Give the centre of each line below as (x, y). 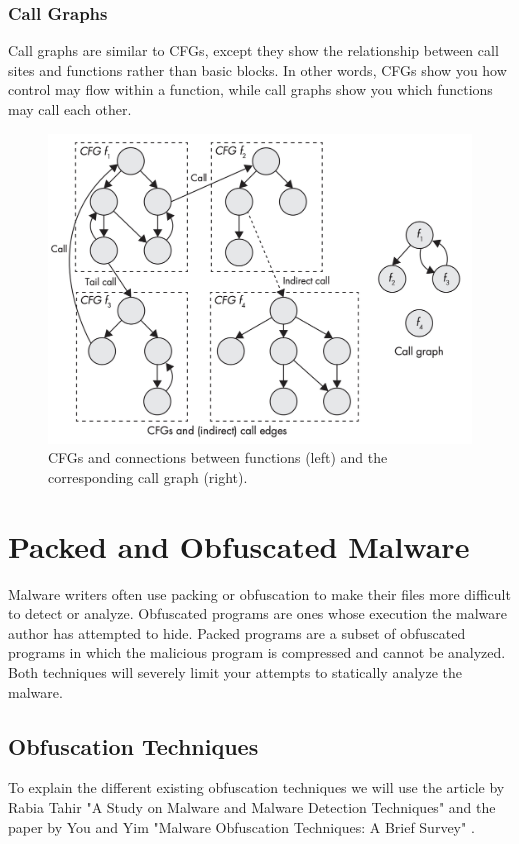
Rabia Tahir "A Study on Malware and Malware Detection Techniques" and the (252, 806)
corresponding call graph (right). (148, 476)
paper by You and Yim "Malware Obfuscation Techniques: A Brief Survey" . (241, 826)
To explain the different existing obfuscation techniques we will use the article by (256, 787)
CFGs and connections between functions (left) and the (218, 457)
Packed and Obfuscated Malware (239, 545)
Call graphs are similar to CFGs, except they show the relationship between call (253, 50)
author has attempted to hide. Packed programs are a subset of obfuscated (237, 632)
